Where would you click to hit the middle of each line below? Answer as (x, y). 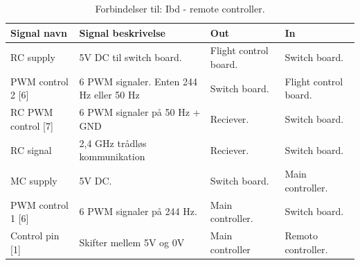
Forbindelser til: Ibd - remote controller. (180, 8)
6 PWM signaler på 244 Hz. (138, 211)
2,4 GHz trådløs (113, 143)
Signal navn (39, 32)
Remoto (301, 236)
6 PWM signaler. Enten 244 (138, 81)
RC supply (33, 57)
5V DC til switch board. (130, 57)
